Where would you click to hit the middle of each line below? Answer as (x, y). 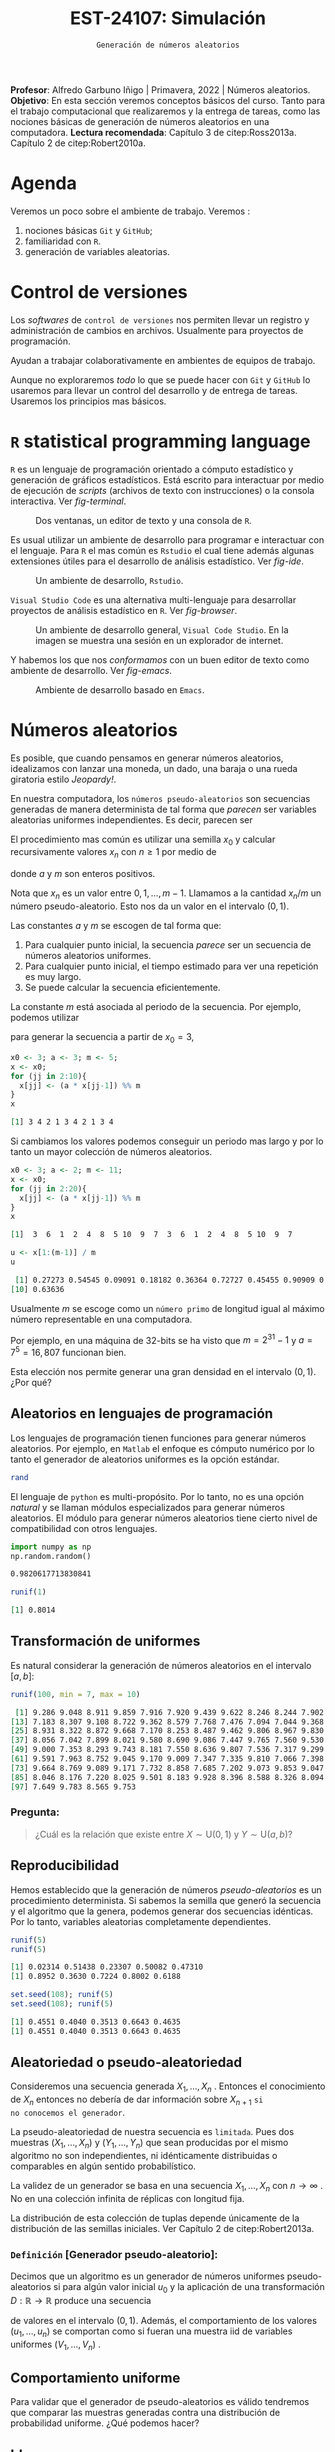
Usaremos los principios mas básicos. (88, 401)
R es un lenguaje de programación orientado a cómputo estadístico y (152, 469)
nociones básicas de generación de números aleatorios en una (140, 121)
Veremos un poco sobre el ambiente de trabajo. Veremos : (130, 211)
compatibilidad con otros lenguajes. (84, 1528)
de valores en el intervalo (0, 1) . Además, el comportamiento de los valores (164, 2320)
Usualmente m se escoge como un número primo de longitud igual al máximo (167, 1308)
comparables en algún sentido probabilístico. (103, 2166)
